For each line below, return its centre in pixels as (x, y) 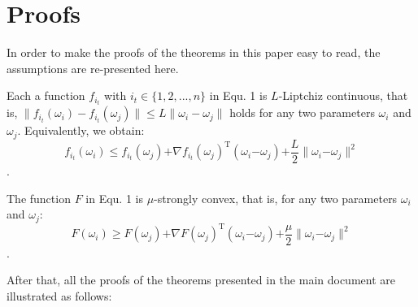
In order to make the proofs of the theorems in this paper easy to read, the (194, 52)
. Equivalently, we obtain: (81, 130)
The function (39, 198)
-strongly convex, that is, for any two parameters (276, 198)
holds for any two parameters (302, 112)
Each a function (46, 95)
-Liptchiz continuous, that (343, 95)
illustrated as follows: (59, 295)
